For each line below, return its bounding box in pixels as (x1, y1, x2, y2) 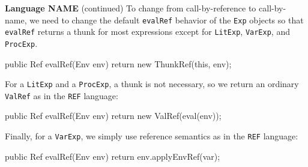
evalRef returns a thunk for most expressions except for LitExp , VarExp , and (5, 25, 290, 38)
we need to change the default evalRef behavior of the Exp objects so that (29, 13, 304, 26)
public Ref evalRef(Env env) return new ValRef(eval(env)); (5, 109, 222, 122)
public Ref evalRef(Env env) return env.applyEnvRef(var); (5, 150, 220, 162)
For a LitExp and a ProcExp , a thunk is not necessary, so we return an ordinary (5, 77, 299, 90)
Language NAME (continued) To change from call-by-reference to (5, 2, 256, 14)
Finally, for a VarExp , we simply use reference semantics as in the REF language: (5, 130, 298, 142)
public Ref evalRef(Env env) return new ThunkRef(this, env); (5, 57, 232, 70)
